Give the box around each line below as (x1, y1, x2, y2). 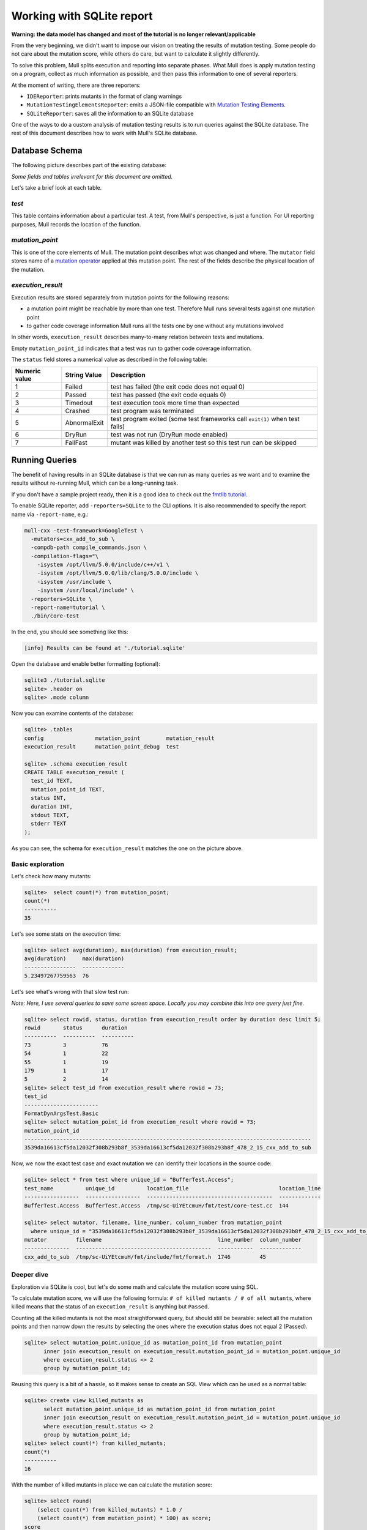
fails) (110, 422, 125, 431)
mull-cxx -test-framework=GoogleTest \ (24, 527, 144, 534)
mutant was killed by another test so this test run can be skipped (110, 438, 297, 447)
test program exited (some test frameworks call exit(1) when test (110, 415, 300, 424)
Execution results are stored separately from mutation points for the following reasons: (11, 294, 229, 301)
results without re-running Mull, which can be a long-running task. (11, 479, 179, 487)
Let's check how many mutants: (11, 872, 92, 879)
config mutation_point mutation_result (24, 734, 215, 742)
